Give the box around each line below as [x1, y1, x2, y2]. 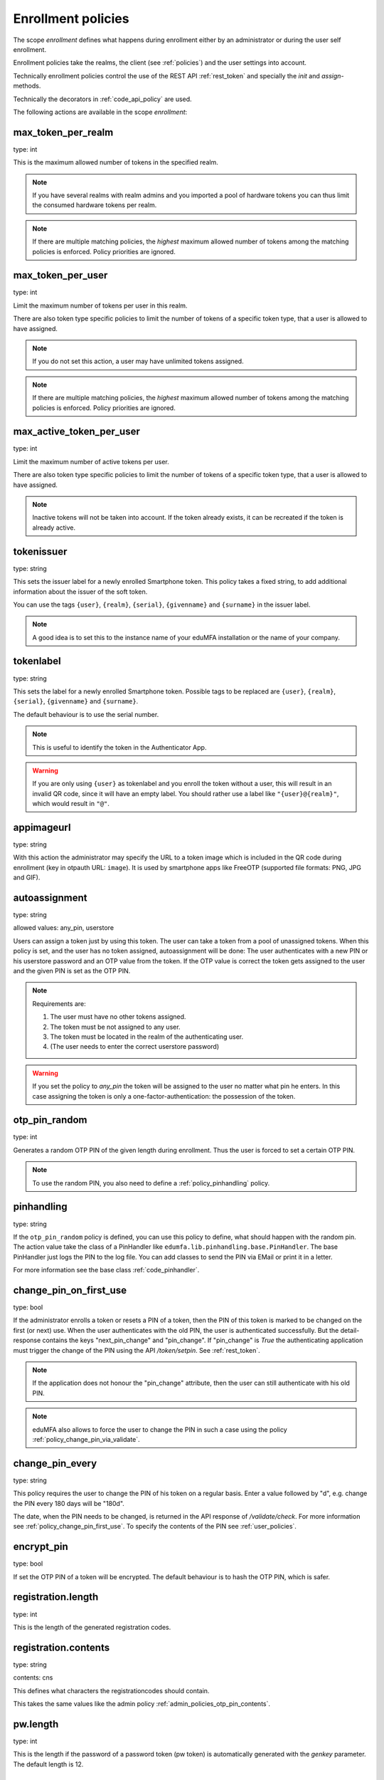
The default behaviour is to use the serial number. [13, 710, 159, 718]
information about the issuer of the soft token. [13, 587, 148, 596]
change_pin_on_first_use [13, 1284, 127, 1296]
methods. [13, 82, 41, 90]
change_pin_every [13, 1457, 97, 1470]
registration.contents [13, 1641, 110, 1653]
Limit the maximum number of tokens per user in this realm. [13, 301, 188, 310]
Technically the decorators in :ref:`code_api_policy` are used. [13, 95, 192, 103]
